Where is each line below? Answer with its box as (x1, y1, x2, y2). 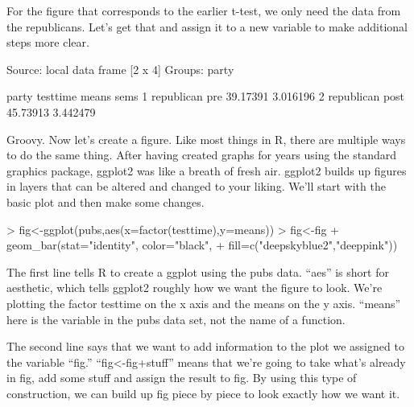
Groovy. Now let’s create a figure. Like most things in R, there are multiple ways (6, 130, 406, 147)
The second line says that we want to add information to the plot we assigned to (6, 338, 404, 355)
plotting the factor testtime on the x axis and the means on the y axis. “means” (6, 294, 401, 311)
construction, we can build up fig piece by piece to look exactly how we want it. (6, 384, 400, 401)
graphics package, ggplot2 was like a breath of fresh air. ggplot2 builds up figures (6, 162, 407, 179)
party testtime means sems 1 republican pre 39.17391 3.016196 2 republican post (6, 88, 405, 105)
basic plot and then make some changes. (6, 193, 205, 210)
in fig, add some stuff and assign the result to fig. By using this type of (6, 369, 357, 386)
